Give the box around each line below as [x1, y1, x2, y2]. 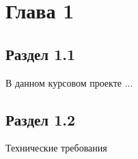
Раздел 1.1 [5, 43, 76, 64]
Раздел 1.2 [5, 109, 76, 130]
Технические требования [5, 141, 107, 155]
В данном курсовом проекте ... [5, 75, 133, 89]
